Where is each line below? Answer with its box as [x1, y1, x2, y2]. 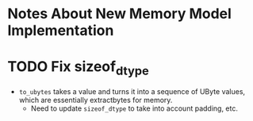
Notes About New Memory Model [7, 5, 232, 23]
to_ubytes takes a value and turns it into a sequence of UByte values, [18, 86, 246, 96]
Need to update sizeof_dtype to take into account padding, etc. [30, 104, 239, 113]
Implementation [7, 21, 114, 40]
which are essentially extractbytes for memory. [18, 95, 173, 104]
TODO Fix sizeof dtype [7, 58, 150, 78]
